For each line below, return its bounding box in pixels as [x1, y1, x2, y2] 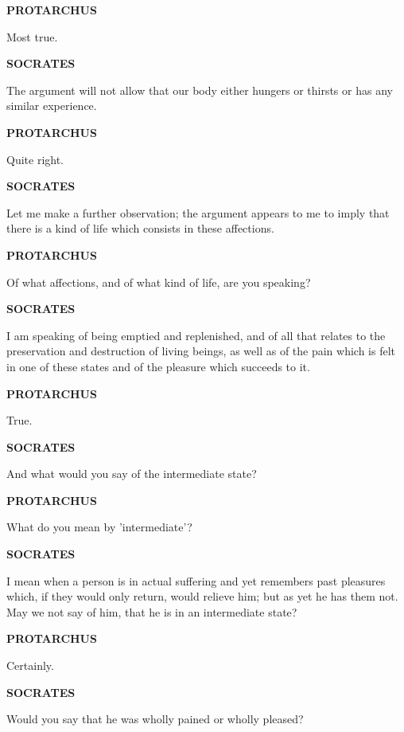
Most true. [6, 28, 58, 45]
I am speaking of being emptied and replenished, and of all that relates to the [6, 327, 386, 343]
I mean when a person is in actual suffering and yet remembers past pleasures [6, 572, 386, 589]
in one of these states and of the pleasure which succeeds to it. [6, 358, 310, 374]
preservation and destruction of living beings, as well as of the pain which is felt [6, 343, 396, 359]
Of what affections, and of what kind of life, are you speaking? [6, 273, 311, 290]
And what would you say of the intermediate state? [6, 465, 257, 482]
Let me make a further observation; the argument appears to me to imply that [6, 204, 390, 221]
